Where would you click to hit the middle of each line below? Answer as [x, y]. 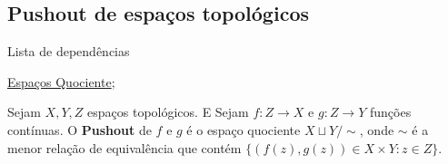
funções [391, 112]
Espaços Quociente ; [61, 81]
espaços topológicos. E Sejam [168, 112]
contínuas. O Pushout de [80, 129]
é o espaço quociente [244, 129]
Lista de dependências [69, 51]
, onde [377, 129]
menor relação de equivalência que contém [124, 147]
